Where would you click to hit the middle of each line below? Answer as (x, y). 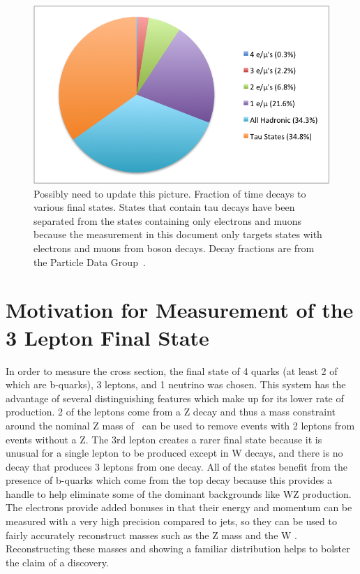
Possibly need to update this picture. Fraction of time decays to (170, 193)
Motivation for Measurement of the (180, 310)
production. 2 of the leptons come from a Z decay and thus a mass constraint (171, 412)
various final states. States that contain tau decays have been (164, 207)
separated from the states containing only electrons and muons (167, 220)
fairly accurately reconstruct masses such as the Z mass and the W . (151, 535)
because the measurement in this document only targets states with (178, 234)
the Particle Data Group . (90, 262)
